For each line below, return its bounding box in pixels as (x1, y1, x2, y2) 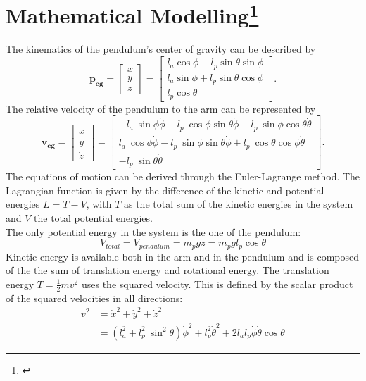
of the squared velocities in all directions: (6, 290, 183, 305)
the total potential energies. (34, 211, 153, 225)
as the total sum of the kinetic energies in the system (123, 196, 353, 211)
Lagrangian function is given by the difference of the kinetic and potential (6, 182, 324, 197)
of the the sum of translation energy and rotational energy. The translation (6, 263, 329, 277)
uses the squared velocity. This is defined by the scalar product (81, 276, 353, 291)
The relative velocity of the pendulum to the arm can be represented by (6, 101, 316, 115)
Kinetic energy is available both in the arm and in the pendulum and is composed (6, 249, 359, 263)
